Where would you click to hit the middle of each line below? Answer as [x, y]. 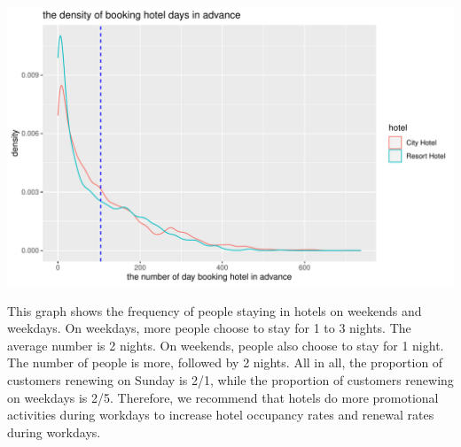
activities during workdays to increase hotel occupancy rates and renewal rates [221, 415]
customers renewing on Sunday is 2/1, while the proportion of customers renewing [230, 379]
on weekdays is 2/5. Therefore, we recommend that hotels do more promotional [223, 397]
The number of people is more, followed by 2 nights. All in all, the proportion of [225, 362]
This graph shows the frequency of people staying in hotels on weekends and [215, 310]
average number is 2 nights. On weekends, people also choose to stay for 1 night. [226, 345]
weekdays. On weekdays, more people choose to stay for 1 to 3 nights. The [209, 328]
